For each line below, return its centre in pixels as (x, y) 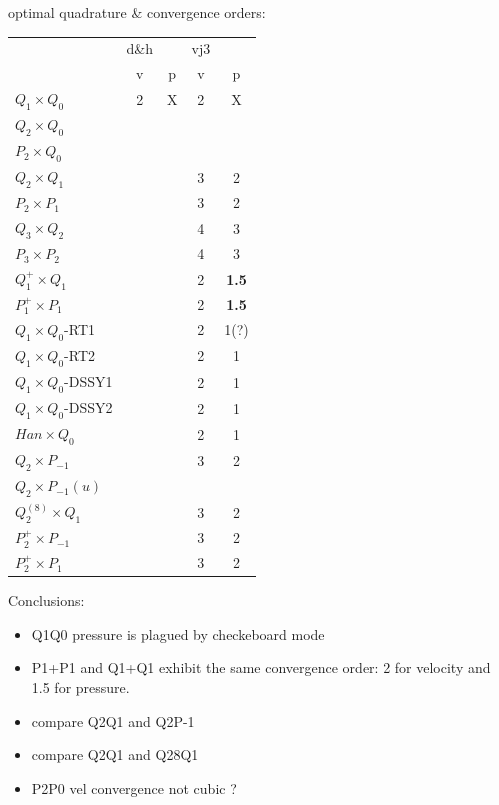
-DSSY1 (88, 380)
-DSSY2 (88, 406)
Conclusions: (46, 600)
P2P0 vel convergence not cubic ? (134, 787)
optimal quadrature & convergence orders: (137, 12)
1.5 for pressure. (80, 686)
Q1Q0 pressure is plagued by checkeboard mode (178, 633)
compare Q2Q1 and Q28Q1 (115, 754)
